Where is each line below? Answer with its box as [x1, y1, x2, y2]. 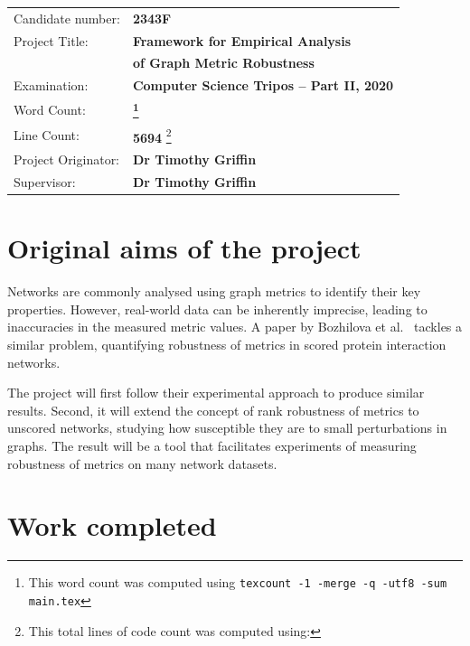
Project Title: [14, 31, 89, 50]
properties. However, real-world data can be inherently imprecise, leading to [7, 299, 428, 318]
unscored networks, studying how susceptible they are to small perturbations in [7, 418, 447, 437]
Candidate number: [14, 8, 120, 27]
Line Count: [14, 126, 80, 145]
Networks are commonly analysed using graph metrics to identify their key [7, 282, 421, 301]
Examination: [14, 76, 89, 95]
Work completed [7, 507, 217, 544]
